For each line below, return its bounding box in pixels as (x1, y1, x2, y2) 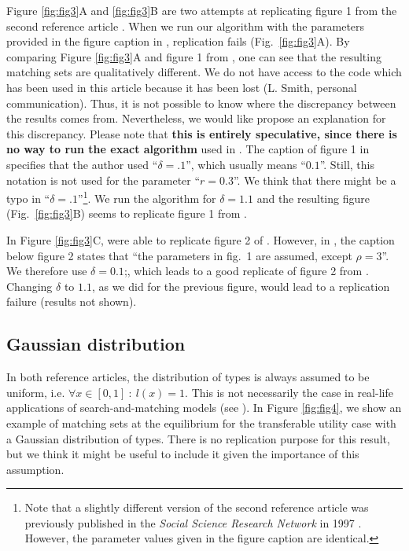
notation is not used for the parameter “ (6, 171, 201, 188)
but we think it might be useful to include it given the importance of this (6, 446, 359, 462)
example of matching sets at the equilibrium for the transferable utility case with (6, 414, 396, 431)
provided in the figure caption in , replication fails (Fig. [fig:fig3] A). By (6, 33, 350, 50)
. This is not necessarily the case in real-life (185, 384, 393, 400)
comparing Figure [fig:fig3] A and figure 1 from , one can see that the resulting (6, 48, 381, 64)
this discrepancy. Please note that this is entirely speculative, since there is (6, 125, 397, 141)
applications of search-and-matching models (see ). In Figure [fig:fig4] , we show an (6, 399, 402, 416)
